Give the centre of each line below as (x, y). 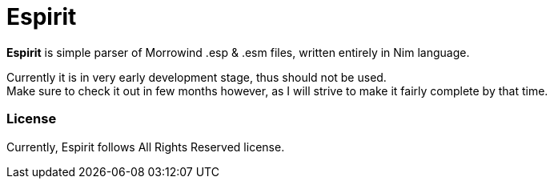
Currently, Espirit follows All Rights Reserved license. (146, 147)
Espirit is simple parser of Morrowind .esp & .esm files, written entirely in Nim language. (238, 52)
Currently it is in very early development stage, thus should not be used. (197, 77)
